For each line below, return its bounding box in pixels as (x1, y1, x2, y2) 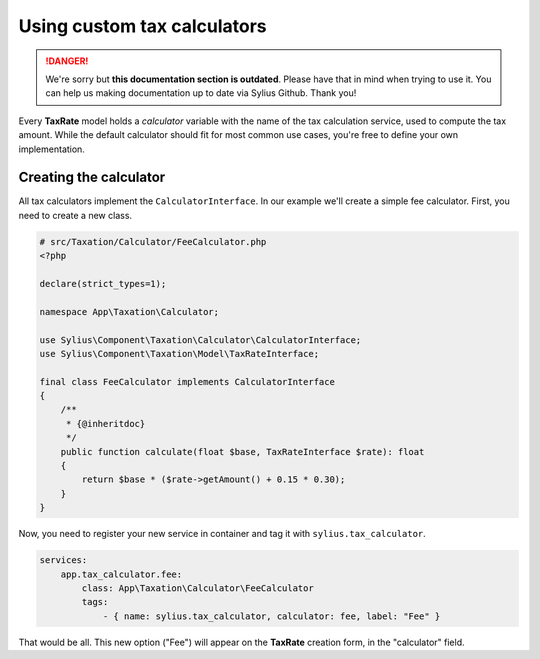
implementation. (18, 143, 85, 155)
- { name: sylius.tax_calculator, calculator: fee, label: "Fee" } (102, 610, 441, 622)
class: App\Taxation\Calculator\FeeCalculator (81, 582, 314, 594)
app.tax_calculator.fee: (60, 568, 183, 580)
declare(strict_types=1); (39, 278, 167, 289)
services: (39, 555, 88, 566)
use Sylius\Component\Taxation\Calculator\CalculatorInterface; (39, 334, 362, 345)
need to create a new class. (18, 209, 133, 221)
